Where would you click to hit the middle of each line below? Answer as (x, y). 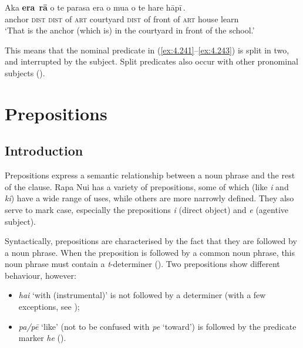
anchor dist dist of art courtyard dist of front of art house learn (122, 18)
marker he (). (42, 338)
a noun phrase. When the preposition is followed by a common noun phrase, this (150, 252)
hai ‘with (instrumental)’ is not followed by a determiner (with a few (142, 295)
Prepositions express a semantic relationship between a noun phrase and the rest (150, 175)
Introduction (44, 151)
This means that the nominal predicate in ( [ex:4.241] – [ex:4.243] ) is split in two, (147, 50)
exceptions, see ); (49, 307)
